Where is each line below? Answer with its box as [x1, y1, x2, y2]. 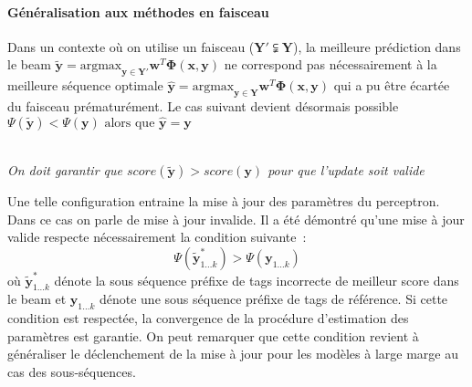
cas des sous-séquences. [7, 362, 136, 382]
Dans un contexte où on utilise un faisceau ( [7, 37, 255, 56]
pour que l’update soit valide [267, 161, 425, 180]
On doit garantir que [7, 161, 122, 180]
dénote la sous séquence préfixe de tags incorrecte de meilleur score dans [54, 270, 459, 289]
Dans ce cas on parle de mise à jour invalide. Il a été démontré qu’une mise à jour [7, 209, 465, 228]
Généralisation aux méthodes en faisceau [7, 2, 269, 21]
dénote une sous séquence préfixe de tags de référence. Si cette [99, 289, 448, 309]
